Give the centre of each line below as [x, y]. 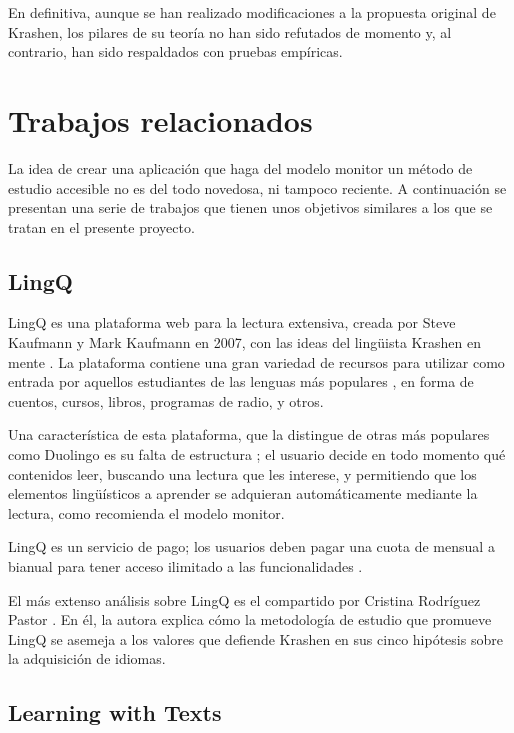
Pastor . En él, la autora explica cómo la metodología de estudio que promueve [250, 619]
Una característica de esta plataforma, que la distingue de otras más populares [249, 434]
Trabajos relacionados [160, 119]
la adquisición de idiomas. [87, 658]
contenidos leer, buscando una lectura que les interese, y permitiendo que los [242, 473]
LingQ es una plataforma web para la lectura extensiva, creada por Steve [232, 322]
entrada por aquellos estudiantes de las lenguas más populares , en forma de [241, 381]
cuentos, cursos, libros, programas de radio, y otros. [166, 400]
